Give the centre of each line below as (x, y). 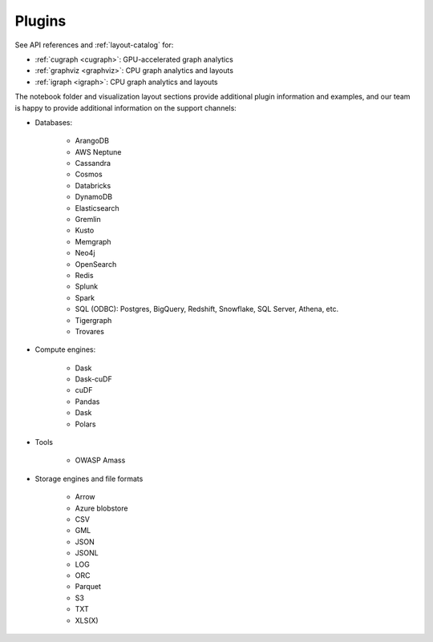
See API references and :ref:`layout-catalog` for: (94, 45)
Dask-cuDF (93, 379)
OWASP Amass (100, 460)
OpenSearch (96, 264)
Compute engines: (65, 349)
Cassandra (93, 164)
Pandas (87, 402)
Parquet (88, 587)
